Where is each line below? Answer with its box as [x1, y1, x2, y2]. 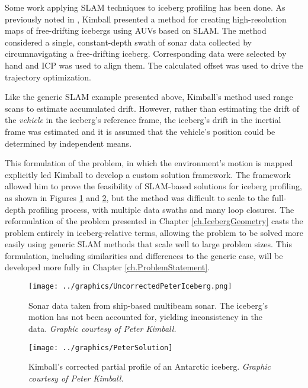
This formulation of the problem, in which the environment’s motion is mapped [5, 157, 293, 169]
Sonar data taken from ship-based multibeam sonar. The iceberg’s [28, 299, 268, 311]
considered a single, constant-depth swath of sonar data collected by [5, 35, 252, 48]
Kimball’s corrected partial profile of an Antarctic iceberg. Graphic [28, 360, 271, 373]
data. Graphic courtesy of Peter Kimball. [28, 322, 177, 334]
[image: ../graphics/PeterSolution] [28, 343, 173, 352]
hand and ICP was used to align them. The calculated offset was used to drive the [5, 59, 303, 71]
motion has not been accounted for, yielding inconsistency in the [28, 311, 263, 323]
